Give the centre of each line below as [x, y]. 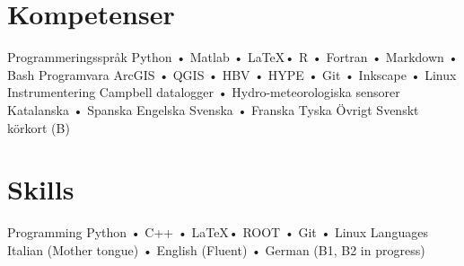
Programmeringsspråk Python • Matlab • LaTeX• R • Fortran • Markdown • [233, 57]
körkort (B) [39, 127]
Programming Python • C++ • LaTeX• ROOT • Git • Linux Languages [218, 232]
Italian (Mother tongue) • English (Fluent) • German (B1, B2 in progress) [216, 249]
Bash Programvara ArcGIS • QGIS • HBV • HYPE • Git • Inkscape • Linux [232, 74]
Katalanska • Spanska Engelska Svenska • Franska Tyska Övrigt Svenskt [213, 109]
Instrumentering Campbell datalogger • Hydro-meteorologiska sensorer [204, 92]
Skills [41, 189]
